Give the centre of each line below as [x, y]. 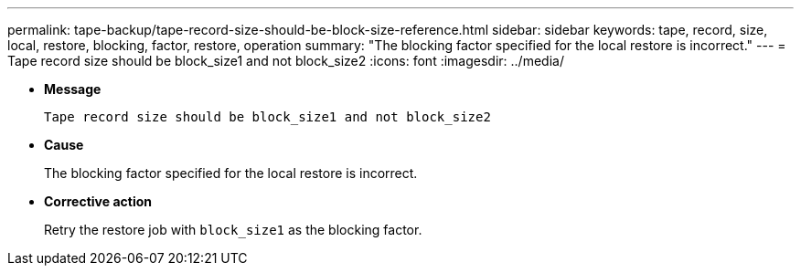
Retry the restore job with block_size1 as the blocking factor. [233, 230]
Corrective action [98, 201]
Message [73, 89]
